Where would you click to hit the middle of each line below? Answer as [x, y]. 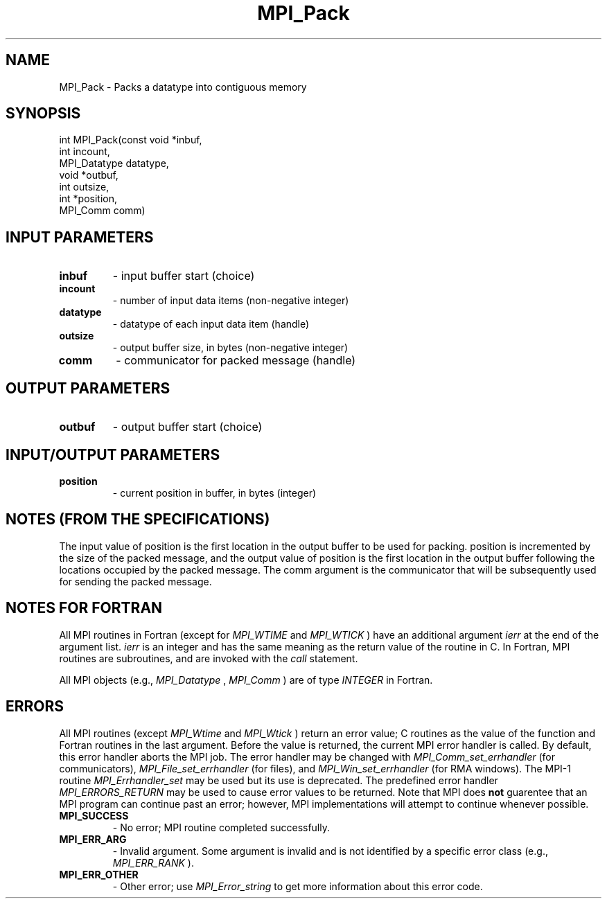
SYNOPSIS [43, 114]
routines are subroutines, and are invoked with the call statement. [209, 658]
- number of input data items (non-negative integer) [231, 301]
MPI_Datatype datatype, [114, 163]
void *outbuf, [89, 175]
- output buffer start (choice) [187, 427]
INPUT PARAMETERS [80, 237]
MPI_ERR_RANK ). [153, 862]
